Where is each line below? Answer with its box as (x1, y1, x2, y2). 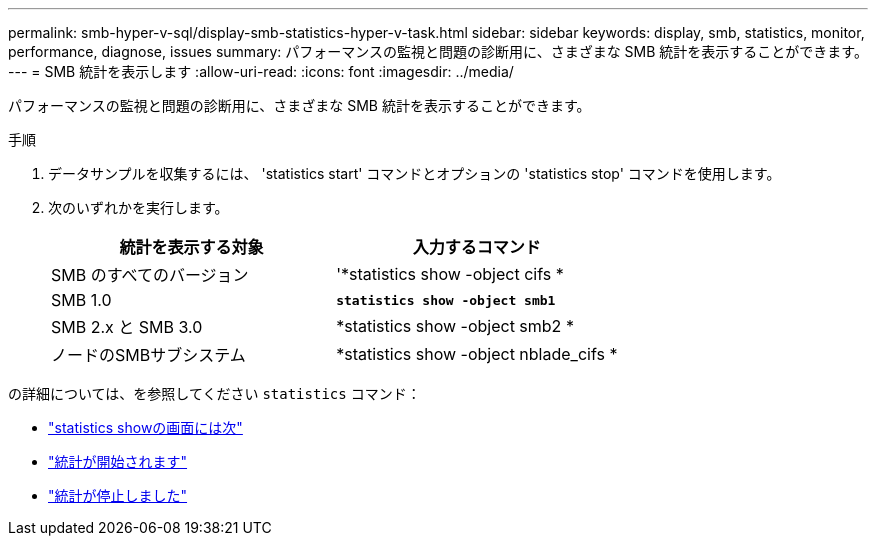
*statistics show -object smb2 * (336, 316, 574, 336)
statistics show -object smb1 (336, 292, 556, 308)
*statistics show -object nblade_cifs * (336, 344, 618, 364)
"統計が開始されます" (48, 453, 188, 470)
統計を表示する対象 (119, 237, 264, 257)
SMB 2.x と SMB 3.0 (51, 317, 203, 337)
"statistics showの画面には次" (48, 419, 243, 436)
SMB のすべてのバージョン (51, 265, 249, 285)
